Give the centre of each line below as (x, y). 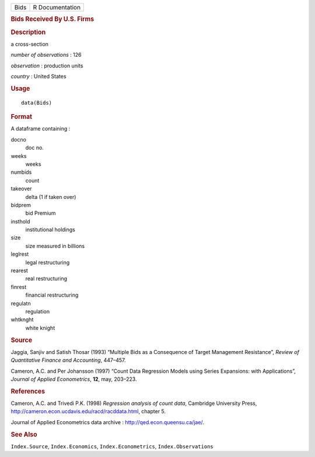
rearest (20, 271)
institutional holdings (50, 230)
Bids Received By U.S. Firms (52, 19)
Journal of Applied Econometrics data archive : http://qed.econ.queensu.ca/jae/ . (107, 422)
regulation (37, 311)
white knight (40, 328)
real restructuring (46, 279)
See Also (24, 434)
